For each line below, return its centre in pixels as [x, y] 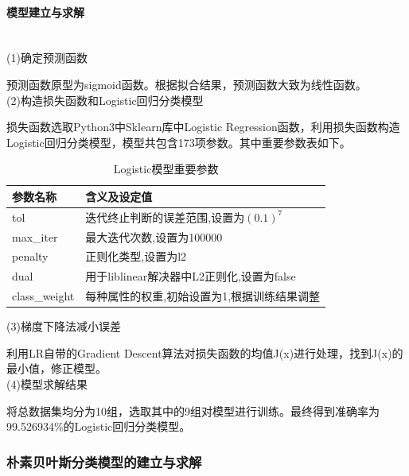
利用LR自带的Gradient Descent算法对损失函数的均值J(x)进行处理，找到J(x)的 [205, 352]
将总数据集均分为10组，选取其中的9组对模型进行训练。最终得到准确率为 [193, 410]
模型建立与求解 [45, 12]
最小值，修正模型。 [56, 368]
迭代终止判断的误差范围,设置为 [165, 217]
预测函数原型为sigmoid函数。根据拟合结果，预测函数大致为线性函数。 [187, 84]
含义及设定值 [119, 196]
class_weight [43, 296]
